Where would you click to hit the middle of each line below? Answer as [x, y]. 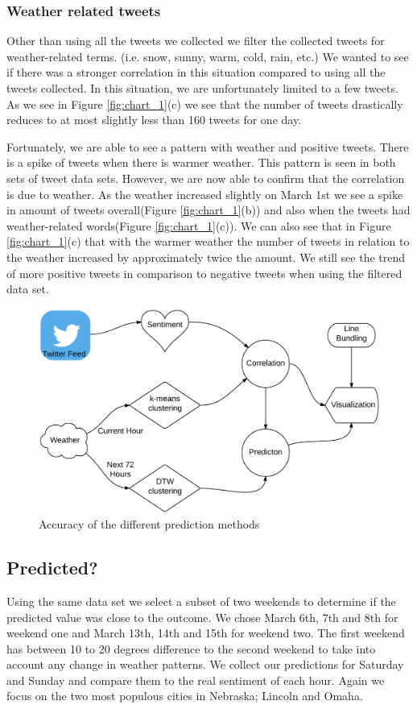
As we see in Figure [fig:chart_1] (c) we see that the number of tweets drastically [205, 104]
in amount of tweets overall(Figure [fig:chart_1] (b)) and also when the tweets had [208, 210]
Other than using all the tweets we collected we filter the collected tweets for [196, 41]
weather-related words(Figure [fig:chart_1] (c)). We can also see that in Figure [199, 225]
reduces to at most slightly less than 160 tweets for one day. [154, 120]
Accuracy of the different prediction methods [149, 524]
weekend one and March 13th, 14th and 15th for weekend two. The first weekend [206, 633]
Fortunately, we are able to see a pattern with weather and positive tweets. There [208, 146]
